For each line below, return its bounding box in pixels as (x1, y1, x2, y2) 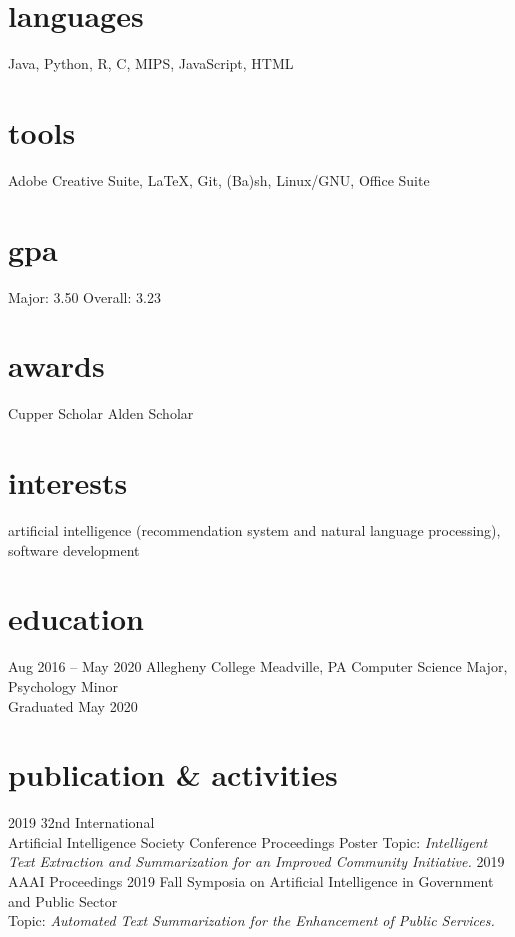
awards (8, 345, 105, 386)
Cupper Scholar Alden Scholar (8, 403, 194, 424)
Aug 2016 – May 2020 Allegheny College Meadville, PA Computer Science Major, (8, 656, 508, 677)
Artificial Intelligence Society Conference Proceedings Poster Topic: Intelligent (8, 831, 488, 852)
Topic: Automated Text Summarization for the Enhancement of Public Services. (8, 910, 495, 931)
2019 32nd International (8, 812, 155, 833)
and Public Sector (8, 890, 118, 911)
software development (8, 539, 140, 560)
